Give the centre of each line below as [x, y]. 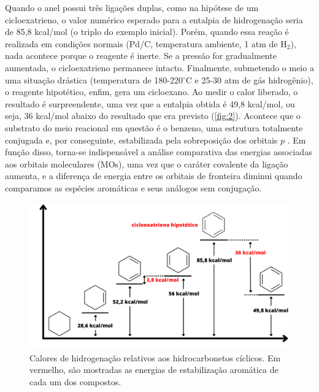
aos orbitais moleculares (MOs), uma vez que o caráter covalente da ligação [147, 163]
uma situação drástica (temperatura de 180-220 [94, 79]
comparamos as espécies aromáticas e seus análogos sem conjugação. [133, 187]
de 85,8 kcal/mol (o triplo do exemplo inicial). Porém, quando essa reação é [147, 32]
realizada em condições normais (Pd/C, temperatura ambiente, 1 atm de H [146, 43]
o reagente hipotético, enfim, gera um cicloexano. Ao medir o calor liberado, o [152, 92]
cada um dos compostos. [75, 381]
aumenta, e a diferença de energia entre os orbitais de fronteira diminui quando [154, 176]
